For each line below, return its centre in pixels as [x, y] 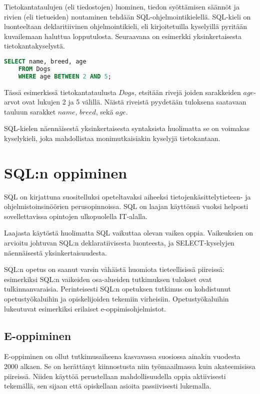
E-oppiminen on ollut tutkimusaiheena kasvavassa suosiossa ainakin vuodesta [122, 356]
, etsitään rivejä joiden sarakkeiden [187, 92]
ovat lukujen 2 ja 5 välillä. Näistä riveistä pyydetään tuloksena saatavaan [134, 102]
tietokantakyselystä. [34, 46]
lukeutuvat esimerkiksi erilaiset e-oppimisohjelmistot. [85, 308]
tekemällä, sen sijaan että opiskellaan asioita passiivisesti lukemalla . [108, 386]
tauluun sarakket [30, 111]
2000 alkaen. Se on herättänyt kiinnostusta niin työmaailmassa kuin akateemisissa [130, 366]
